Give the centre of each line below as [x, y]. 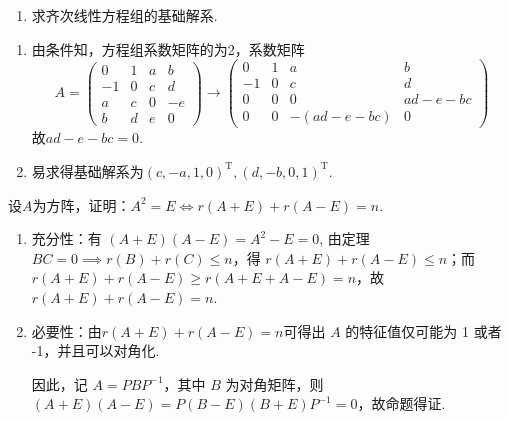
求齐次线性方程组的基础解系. [124, 15]
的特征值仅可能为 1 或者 [423, 330]
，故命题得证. [401, 403]
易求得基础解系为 [87, 170]
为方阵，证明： [81, 204]
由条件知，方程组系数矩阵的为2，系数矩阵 [168, 48]
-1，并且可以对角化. [95, 350]
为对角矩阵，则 [274, 383]
